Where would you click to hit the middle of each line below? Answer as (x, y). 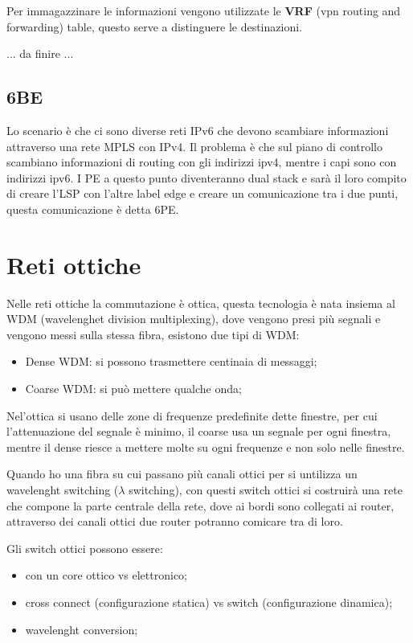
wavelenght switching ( (63, 490)
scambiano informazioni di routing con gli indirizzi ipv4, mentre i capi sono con (202, 162)
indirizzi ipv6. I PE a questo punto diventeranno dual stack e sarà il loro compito (206, 177)
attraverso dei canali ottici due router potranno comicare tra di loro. (175, 521)
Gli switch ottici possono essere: (85, 548)
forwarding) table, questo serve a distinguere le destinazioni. (154, 26)
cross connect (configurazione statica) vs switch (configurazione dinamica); (209, 602)
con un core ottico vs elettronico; (106, 575)
